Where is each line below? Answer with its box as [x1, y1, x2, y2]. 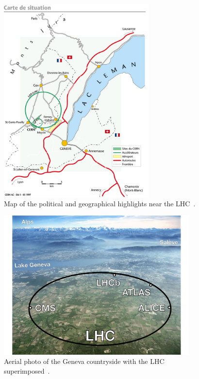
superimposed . [4, 365, 50, 376]
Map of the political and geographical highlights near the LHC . [4, 199, 196, 209]
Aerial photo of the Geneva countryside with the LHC [4, 356, 165, 366]
